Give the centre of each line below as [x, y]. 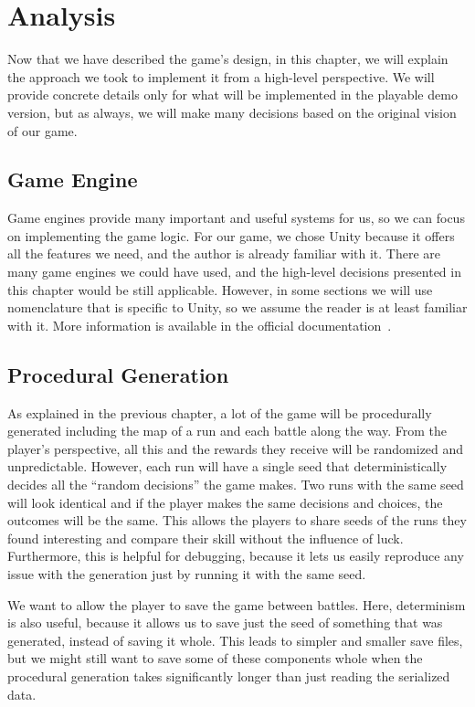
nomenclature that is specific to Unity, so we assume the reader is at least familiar [237, 307]
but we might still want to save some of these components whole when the [215, 658]
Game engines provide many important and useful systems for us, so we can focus [236, 218]
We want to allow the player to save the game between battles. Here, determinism [237, 604]
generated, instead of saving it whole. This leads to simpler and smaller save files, [235, 640]
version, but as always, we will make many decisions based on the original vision [232, 112]
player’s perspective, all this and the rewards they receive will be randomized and [236, 448]
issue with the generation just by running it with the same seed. [187, 574]
